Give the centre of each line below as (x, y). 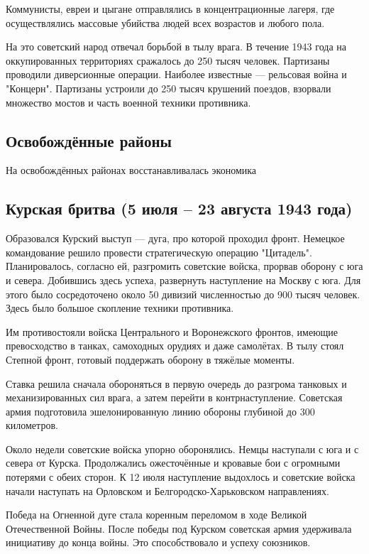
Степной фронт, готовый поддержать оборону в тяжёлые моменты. (150, 359)
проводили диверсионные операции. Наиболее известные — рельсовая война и (176, 74)
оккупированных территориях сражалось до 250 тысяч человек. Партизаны (168, 60)
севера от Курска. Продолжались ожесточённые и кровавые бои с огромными (173, 463)
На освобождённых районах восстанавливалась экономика (131, 170)
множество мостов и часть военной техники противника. (128, 102)
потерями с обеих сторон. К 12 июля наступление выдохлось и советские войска (181, 477)
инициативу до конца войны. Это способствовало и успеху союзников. (158, 542)
